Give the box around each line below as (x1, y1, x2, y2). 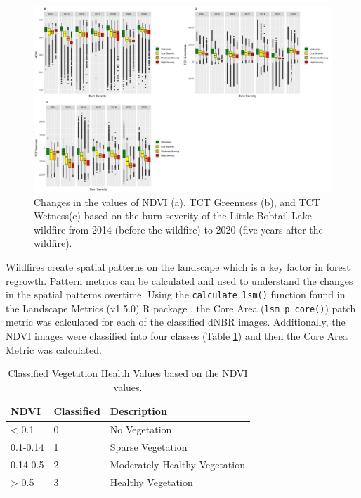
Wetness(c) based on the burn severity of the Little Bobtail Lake (34, 208, 313, 223)
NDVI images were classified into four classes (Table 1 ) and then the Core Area (6, 328, 348, 343)
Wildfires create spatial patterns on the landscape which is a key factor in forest (6, 259, 350, 274)
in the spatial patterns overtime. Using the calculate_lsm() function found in (6, 287, 346, 302)
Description (110, 404, 167, 419)
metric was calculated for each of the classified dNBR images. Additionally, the (6, 314, 346, 329)
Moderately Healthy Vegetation (110, 456, 245, 471)
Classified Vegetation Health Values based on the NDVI (8, 366, 248, 381)
